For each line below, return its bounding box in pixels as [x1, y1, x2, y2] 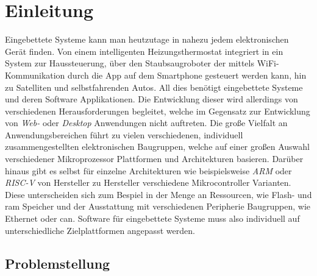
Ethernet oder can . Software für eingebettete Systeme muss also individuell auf [5, 212, 300, 225]
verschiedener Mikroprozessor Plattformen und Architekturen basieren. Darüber [5, 152, 304, 165]
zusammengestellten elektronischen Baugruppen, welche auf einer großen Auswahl [5, 140, 310, 153]
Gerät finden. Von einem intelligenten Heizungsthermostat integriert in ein [5, 44, 283, 57]
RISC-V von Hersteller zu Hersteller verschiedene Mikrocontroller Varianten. [5, 176, 291, 189]
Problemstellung [5, 253, 110, 272]
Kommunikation [5, 68, 65, 81]
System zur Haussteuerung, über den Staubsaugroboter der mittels [5, 57, 254, 69]
